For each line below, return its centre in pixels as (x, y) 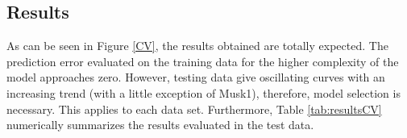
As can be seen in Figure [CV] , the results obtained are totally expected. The (197, 46)
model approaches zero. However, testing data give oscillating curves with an (196, 77)
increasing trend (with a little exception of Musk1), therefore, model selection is (203, 92)
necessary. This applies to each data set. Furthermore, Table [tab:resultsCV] (194, 109)
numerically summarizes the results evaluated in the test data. (160, 125)
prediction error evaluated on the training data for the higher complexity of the (203, 61)
